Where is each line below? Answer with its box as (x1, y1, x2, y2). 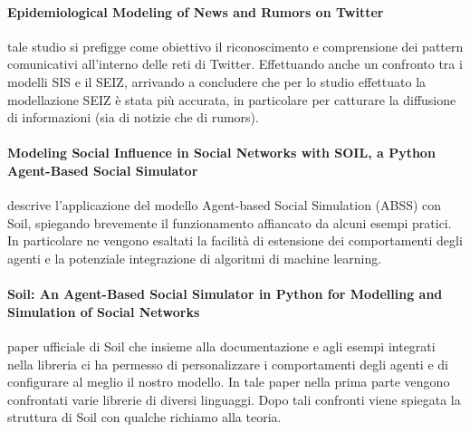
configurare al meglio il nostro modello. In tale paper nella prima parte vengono (7, 372, 450, 391)
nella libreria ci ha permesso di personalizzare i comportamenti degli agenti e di (7, 354, 448, 373)
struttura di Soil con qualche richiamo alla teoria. (7, 408, 282, 427)
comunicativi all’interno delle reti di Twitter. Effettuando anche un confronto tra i (7, 54, 463, 73)
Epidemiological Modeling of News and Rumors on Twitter (7, 2, 384, 21)
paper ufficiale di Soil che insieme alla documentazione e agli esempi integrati (7, 336, 436, 355)
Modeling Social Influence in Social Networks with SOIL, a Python (7, 143, 436, 162)
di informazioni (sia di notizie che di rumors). (7, 108, 259, 127)
